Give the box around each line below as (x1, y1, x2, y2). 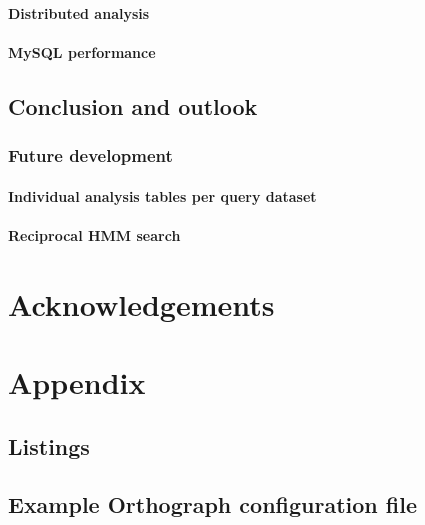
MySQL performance (8, 41, 156, 62)
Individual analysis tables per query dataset (8, 185, 317, 206)
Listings (8, 430, 90, 461)
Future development (8, 143, 173, 168)
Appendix (8, 361, 146, 402)
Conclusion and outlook (8, 90, 258, 121)
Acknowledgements (8, 283, 275, 324)
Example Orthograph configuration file (8, 489, 417, 520)
